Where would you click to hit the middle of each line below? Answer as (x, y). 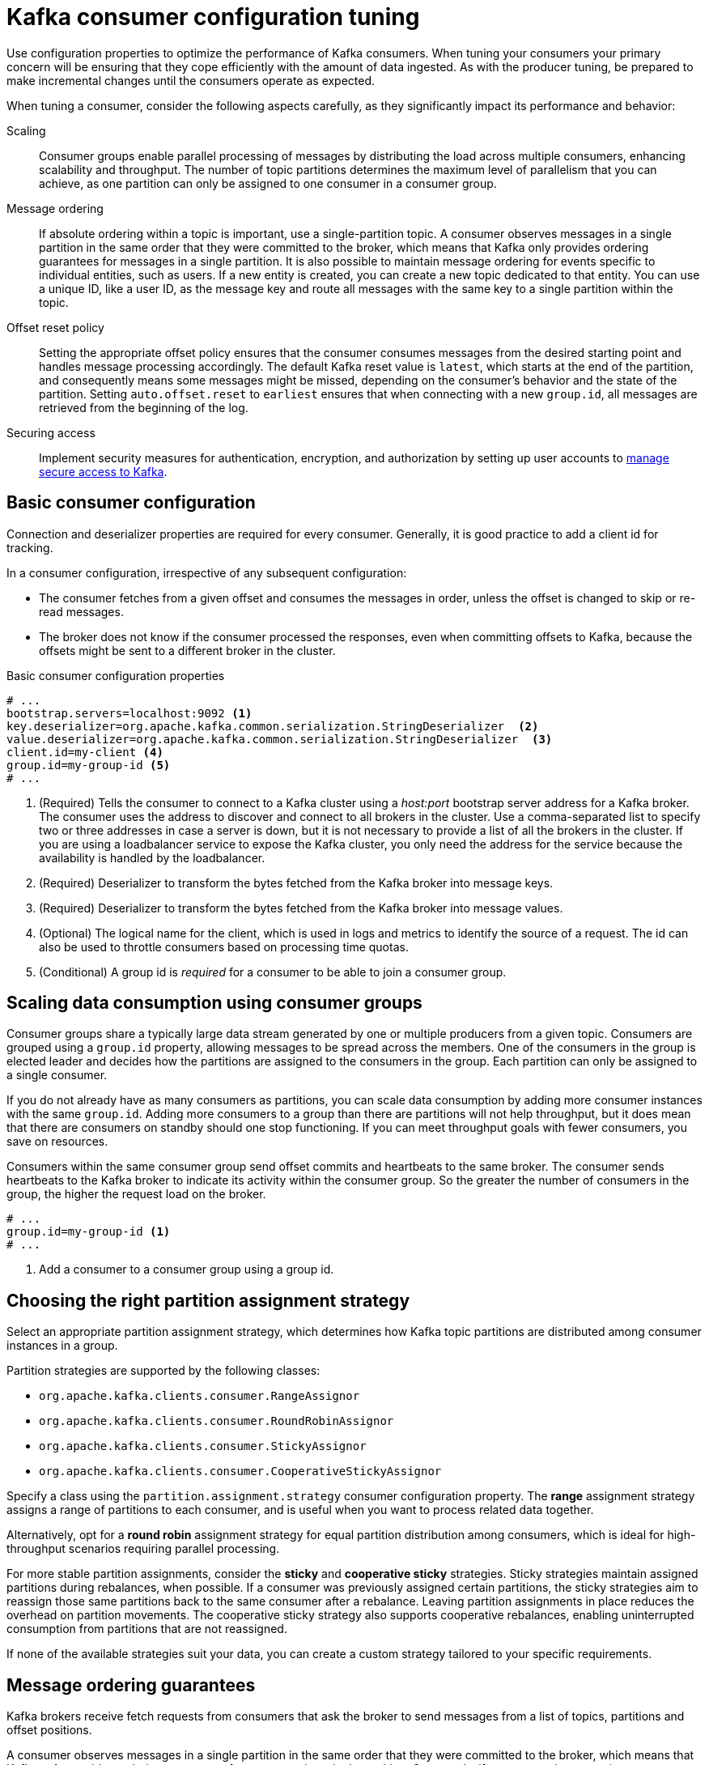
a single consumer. (57, 1075)
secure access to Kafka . (103, 471)
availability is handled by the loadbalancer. (152, 857)
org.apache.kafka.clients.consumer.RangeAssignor (200, 1396)
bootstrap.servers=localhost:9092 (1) (129, 713)
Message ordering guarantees (131, 1685)
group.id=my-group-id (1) (89, 1232)
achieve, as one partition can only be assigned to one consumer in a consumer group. (268, 183)
